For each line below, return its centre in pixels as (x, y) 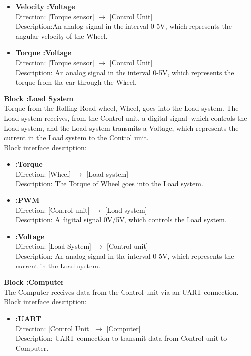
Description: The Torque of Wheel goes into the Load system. (109, 183)
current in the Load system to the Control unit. (76, 137)
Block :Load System (39, 98)
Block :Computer (34, 282)
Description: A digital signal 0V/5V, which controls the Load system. (121, 220)
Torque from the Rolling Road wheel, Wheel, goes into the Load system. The (121, 108)
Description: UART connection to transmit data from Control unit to (121, 338)
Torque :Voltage (43, 52)
